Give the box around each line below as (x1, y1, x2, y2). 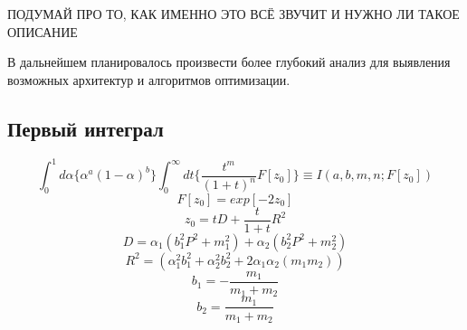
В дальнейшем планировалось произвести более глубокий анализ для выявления (7, 52, 451, 71)
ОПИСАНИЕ (7, 22, 78, 41)
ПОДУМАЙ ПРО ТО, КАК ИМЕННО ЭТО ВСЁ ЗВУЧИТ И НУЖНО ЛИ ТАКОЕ (7, 5, 460, 23)
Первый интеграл (7, 114, 164, 142)
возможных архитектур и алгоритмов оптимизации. (7, 70, 291, 89)
